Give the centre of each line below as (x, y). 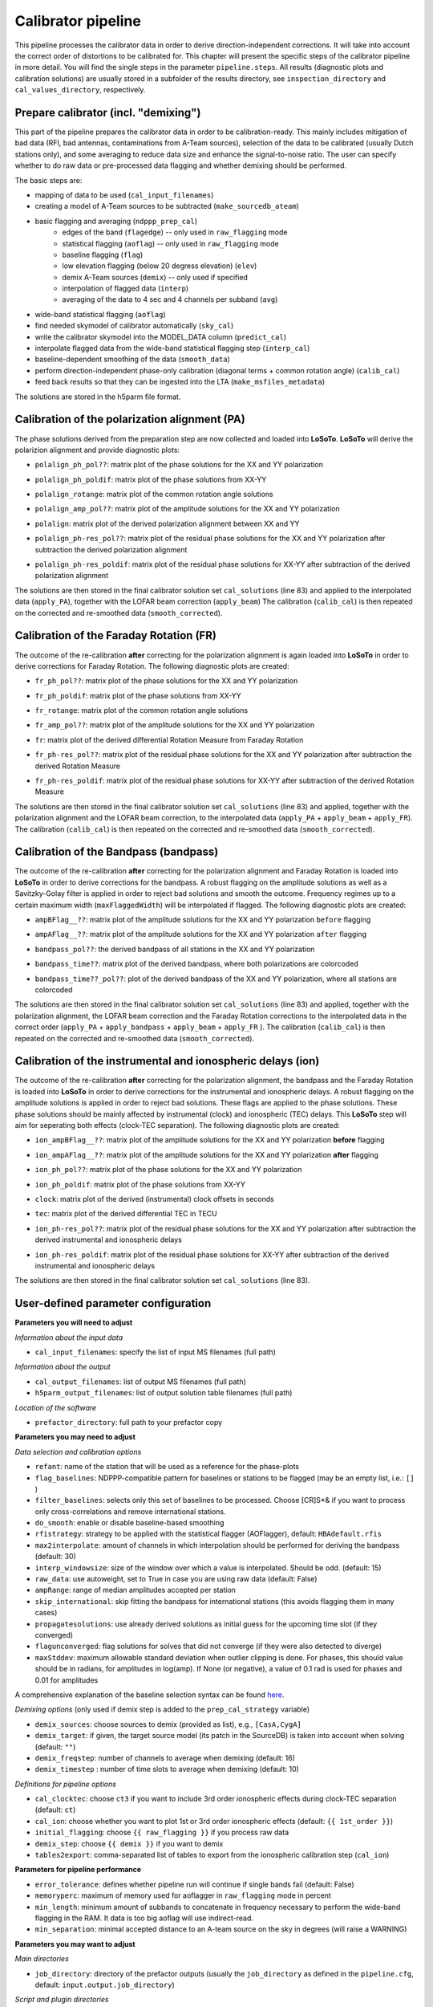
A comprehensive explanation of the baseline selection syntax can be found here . (150, 1695)
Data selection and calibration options (78, 1451)
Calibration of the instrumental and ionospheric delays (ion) (167, 1061)
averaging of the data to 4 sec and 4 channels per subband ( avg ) (170, 299)
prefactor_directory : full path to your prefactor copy (129, 1422)
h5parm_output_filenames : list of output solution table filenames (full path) (164, 1393)
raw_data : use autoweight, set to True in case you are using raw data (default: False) (176, 1579)
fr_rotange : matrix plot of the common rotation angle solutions (142, 710)
